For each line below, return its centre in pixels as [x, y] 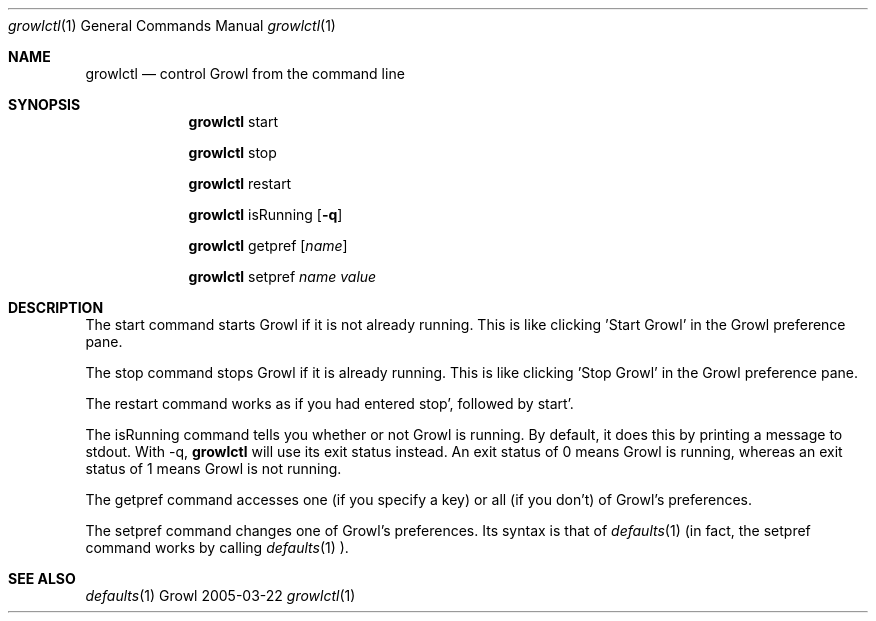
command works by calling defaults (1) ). [217, 547]
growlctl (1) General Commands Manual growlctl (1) [172, 25]
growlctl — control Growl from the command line [245, 73]
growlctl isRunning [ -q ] [265, 214]
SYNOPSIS [44, 104]
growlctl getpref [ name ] [268, 245]
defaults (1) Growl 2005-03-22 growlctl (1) [220, 595]
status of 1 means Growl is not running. [213, 468]
